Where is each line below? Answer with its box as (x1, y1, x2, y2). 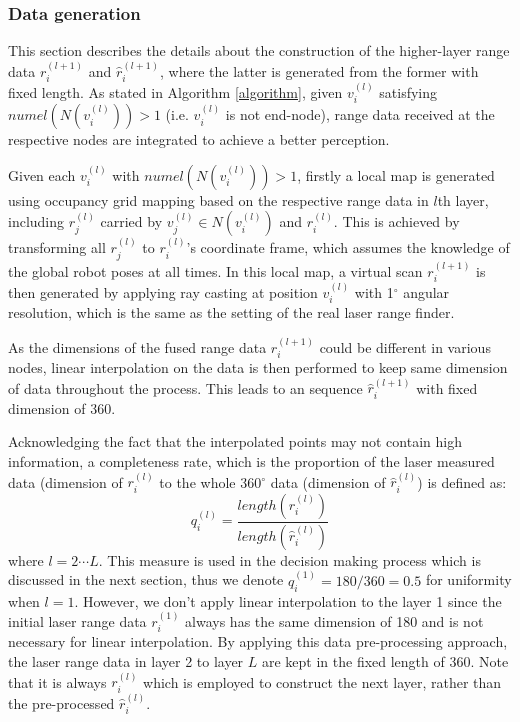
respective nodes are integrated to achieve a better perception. (8, 129, 390, 150)
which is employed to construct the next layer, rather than (143, 671, 502, 692)
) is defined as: (417, 471, 507, 492)
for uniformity (425, 569, 512, 590)
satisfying (379, 81, 438, 102)
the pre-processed (8, 692, 115, 713)
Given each (8, 164, 76, 185)
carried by (100, 211, 163, 232)
